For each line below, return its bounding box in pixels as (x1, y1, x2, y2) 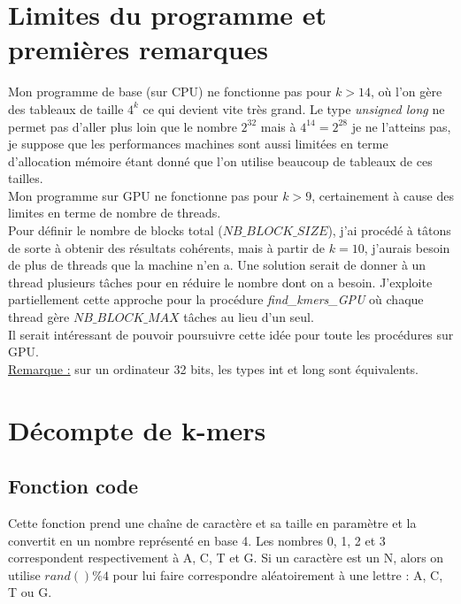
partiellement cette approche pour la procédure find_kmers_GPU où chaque (8, 290, 424, 309)
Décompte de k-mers (8, 411, 266, 447)
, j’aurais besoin (364, 238, 450, 256)
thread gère (8, 308, 70, 326)
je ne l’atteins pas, (351, 117, 451, 135)
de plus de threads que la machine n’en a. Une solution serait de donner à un (8, 256, 426, 274)
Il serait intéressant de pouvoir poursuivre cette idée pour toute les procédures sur (8, 325, 454, 343)
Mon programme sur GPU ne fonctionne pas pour (8, 186, 279, 204)
